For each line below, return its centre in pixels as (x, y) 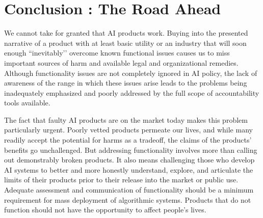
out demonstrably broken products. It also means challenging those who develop (129, 160)
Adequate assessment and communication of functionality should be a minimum (129, 190)
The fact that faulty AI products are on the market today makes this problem (126, 119)
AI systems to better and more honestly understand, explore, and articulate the (129, 169)
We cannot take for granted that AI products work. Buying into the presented (126, 33)
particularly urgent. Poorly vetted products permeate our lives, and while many (128, 130)
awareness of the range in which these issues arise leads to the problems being (126, 83)
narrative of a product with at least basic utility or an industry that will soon (125, 43)
